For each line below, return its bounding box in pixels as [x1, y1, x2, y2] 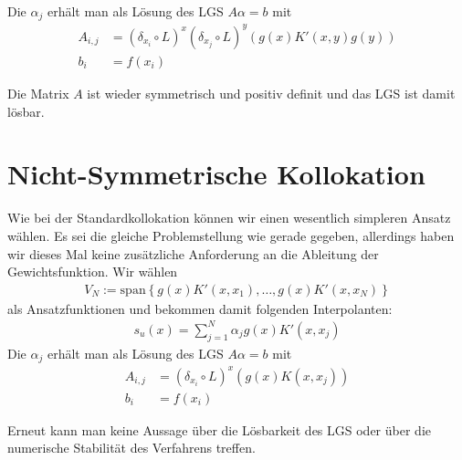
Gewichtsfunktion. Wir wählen [7, 262, 178, 281]
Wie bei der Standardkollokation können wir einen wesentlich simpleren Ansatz [7, 208, 451, 227]
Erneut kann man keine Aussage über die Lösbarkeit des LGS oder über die [7, 420, 431, 439]
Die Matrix [7, 84, 69, 103]
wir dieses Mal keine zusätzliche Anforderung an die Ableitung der [7, 244, 379, 263]
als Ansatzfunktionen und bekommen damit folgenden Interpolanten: [7, 298, 393, 318]
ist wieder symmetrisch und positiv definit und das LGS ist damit [87, 84, 456, 103]
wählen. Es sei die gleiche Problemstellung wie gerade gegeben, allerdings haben [7, 225, 455, 245]
